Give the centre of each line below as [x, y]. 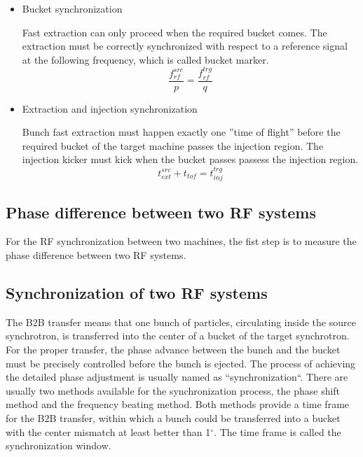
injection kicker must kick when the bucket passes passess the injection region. [190, 159]
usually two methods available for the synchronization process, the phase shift [173, 390]
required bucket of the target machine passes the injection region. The [173, 145]
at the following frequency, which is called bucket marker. [145, 59]
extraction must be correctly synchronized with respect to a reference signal [185, 46]
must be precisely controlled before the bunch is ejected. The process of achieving [181, 363]
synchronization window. [59, 445]
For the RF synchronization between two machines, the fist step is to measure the [181, 241]
